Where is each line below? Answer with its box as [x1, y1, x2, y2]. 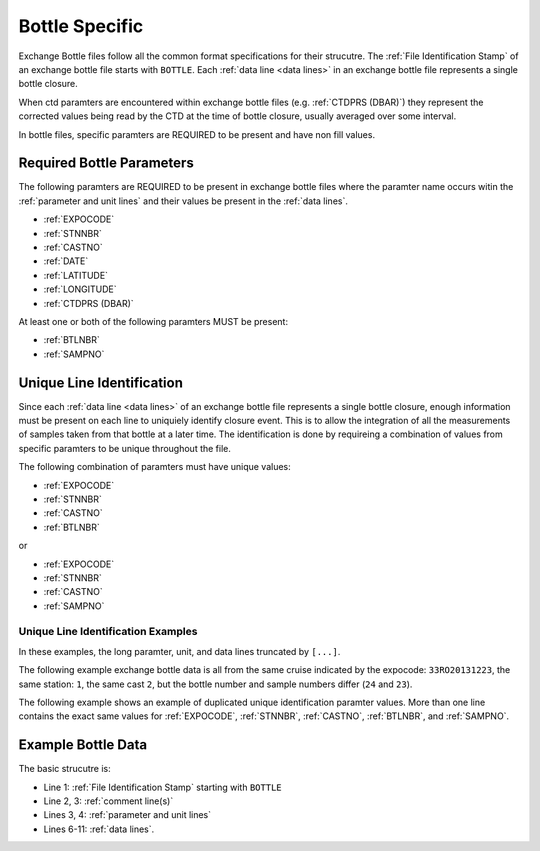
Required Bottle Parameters [18, 155, 194, 172]
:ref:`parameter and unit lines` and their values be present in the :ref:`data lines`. [18, 195, 349, 207]
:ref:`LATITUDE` [43, 269, 109, 281]
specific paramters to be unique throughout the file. [18, 442, 232, 454]
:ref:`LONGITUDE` [43, 283, 117, 295]
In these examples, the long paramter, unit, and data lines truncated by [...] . [18, 645, 341, 657]
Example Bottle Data [18, 736, 148, 754]
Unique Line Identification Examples [18, 625, 198, 639]
